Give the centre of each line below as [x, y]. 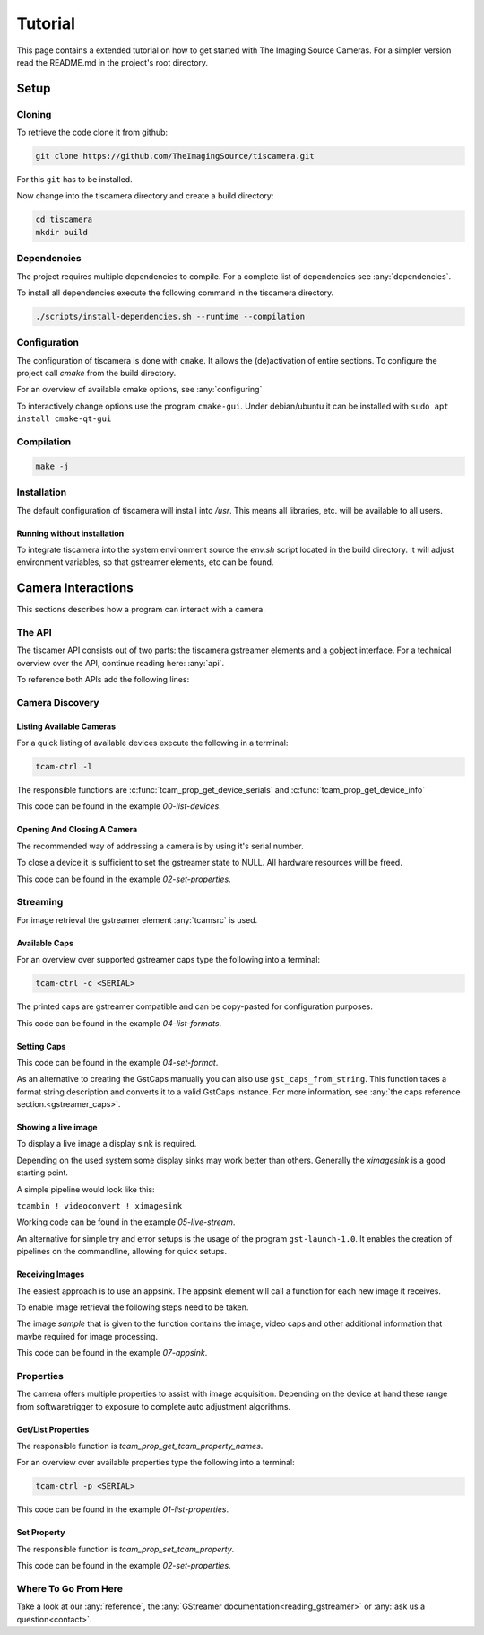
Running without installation [70, 533]
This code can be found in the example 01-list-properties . [123, 1509]
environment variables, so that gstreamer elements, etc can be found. [145, 562]
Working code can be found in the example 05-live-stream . [126, 1222]
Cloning [34, 114]
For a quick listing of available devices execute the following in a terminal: [152, 743]
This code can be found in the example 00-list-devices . [119, 806]
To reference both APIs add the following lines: [103, 680]
